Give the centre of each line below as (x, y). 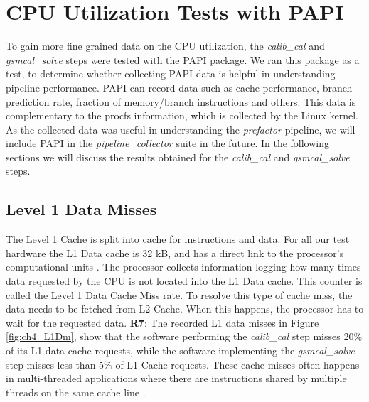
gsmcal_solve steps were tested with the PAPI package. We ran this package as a (183, 59)
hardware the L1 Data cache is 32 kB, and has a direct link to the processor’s (175, 252)
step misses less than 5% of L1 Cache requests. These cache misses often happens (183, 364)
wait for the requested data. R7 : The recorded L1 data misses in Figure (162, 322)
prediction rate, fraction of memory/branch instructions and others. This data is (181, 101)
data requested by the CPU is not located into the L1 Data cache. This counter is (184, 281)
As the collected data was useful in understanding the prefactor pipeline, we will (181, 129)
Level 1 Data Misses (81, 209)
